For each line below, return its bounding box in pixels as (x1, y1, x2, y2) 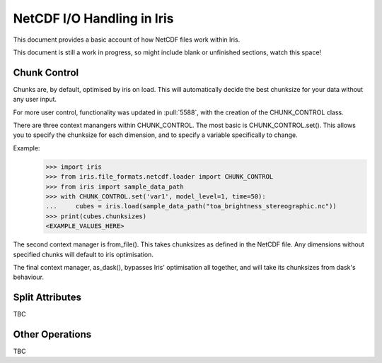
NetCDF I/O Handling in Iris (13, 11, 174, 26)
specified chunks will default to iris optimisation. (13, 250, 154, 258)
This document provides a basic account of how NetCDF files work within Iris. (13, 35, 241, 44)
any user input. (13, 95, 57, 104)
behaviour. (13, 273, 45, 282)
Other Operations (13, 328, 92, 340)
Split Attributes (13, 292, 81, 304)
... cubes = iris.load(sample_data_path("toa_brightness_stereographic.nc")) (45, 202, 337, 210)
